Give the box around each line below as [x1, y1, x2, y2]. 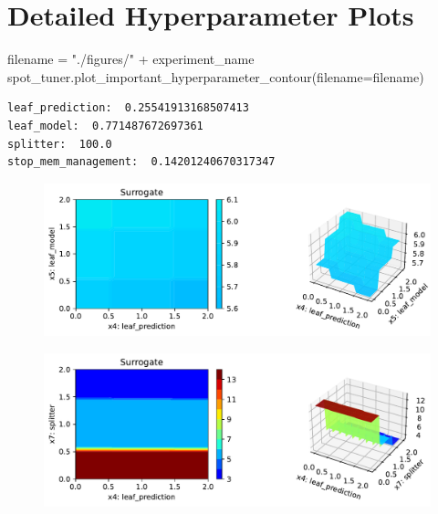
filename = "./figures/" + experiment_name [7, 49, 255, 68]
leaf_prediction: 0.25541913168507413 [7, 101, 249, 115]
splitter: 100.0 [7, 137, 112, 151]
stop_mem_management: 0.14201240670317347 [7, 155, 276, 169]
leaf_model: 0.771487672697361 [7, 119, 203, 132]
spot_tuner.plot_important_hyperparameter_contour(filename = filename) [7, 67, 424, 86]
